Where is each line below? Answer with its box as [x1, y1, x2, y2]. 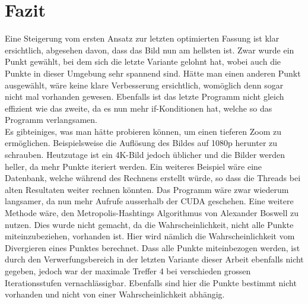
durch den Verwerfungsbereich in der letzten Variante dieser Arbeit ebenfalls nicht [5, 253, 304, 265]
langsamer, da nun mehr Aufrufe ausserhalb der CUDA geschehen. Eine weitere [5, 195, 294, 207]
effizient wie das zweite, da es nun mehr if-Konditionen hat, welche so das [5, 102, 272, 114]
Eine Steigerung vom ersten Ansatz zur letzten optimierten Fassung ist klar [5, 32, 280, 45]
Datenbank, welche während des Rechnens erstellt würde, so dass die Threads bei [5, 172, 301, 184]
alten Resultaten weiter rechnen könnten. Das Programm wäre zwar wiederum [5, 183, 289, 195]
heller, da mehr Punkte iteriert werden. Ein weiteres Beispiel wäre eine [5, 160, 262, 172]
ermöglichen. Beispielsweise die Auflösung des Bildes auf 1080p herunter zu [5, 137, 278, 149]
